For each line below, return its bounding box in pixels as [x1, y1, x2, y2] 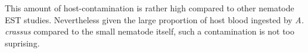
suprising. [5, 36, 40, 49]
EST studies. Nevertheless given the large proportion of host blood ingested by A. [5, 13, 304, 26]
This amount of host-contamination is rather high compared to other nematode [5, 2, 294, 14]
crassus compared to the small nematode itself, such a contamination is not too [5, 25, 294, 38]
